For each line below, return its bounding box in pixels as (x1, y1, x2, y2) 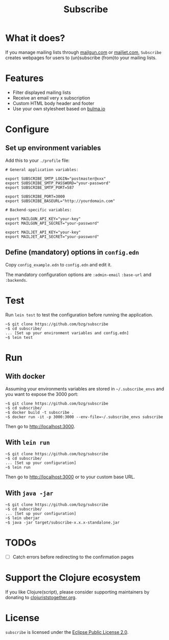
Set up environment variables (5, 144, 101, 153)
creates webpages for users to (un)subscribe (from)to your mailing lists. (5, 55, 157, 61)
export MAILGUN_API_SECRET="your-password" (5, 220, 100, 226)
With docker (5, 372, 45, 381)
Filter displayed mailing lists (12, 89, 71, 95)
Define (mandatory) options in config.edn (5, 248, 139, 257)
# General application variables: (5, 167, 79, 172)
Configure (5, 124, 50, 135)
